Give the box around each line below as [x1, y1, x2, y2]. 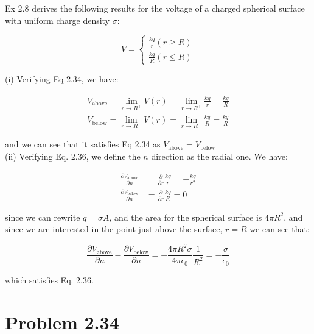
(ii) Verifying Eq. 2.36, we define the [5, 149, 141, 162]
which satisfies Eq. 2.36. [5, 273, 94, 286]
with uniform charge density [5, 13, 110, 26]
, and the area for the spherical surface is [109, 210, 262, 223]
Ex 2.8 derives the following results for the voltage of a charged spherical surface [5, 2, 305, 14]
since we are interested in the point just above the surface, [5, 222, 223, 235]
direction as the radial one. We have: [151, 149, 288, 162]
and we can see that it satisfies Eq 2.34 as [5, 138, 161, 151]
